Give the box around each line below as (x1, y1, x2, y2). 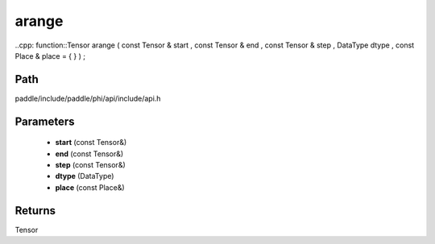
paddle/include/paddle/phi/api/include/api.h (14, 93, 161, 103)
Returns (14, 204, 56, 217)
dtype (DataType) (55, 172, 114, 181)
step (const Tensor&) (55, 160, 126, 170)
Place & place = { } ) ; (14, 51, 86, 60)
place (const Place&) (55, 182, 125, 192)
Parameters (14, 114, 75, 128)
